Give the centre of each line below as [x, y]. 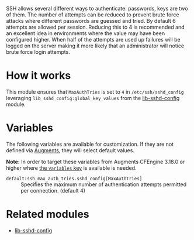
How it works [39, 76]
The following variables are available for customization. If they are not [90, 144]
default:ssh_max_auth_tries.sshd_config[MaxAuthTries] [74, 179]
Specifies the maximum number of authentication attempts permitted [104, 184]
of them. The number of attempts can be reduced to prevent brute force [93, 15]
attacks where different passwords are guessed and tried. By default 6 [91, 21]
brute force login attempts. [38, 52]
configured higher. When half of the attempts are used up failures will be [93, 40]
